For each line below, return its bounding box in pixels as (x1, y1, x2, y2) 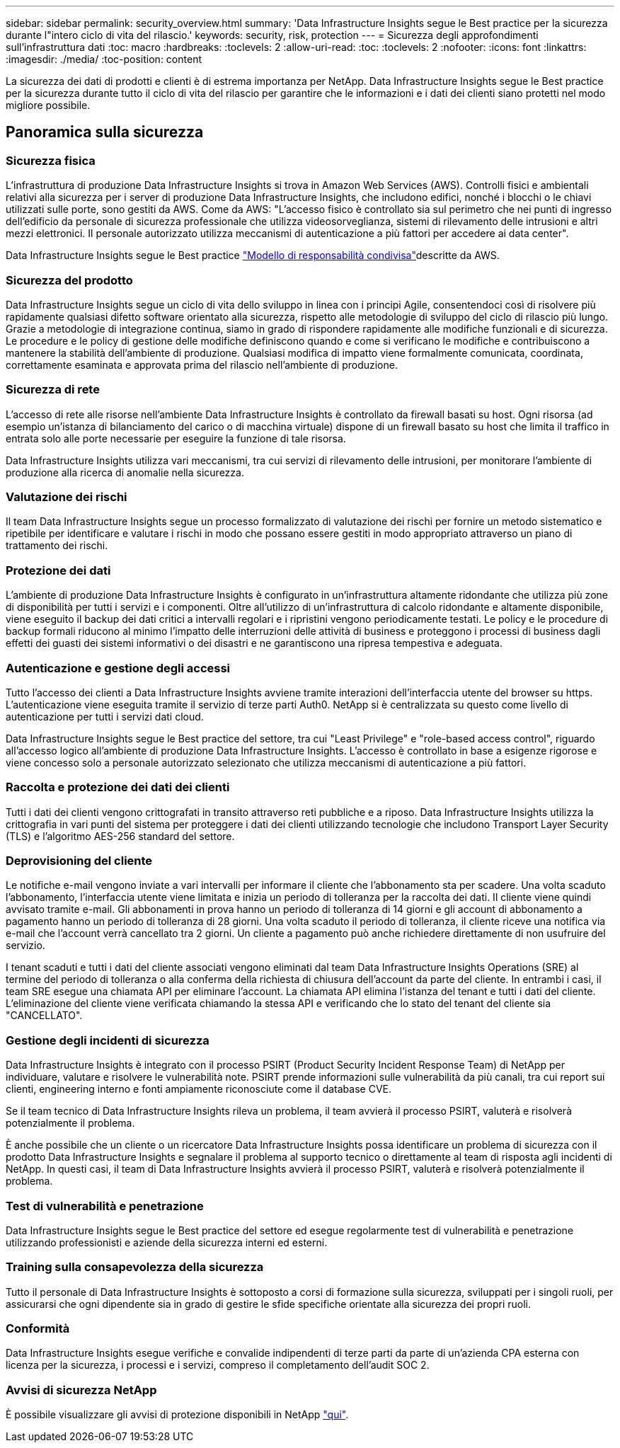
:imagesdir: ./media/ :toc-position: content (6, 53, 202, 65)
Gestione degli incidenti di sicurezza (6, 1033, 209, 1047)
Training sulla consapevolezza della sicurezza (6, 1260, 264, 1275)
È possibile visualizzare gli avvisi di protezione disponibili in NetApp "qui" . (6, 1408, 349, 1421)
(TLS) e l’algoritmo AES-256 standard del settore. (6, 829, 235, 842)
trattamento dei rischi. (6, 539, 108, 552)
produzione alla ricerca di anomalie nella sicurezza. (6, 466, 244, 478)
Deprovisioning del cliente (6, 854, 153, 868)
